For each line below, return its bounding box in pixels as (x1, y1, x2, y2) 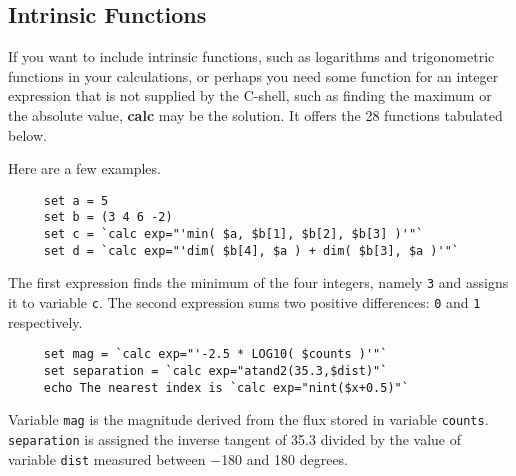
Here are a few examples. (8, 158, 161, 179)
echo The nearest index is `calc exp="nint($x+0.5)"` (43, 380, 409, 395)
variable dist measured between (8, 448, 206, 469)
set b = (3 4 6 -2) (43, 210, 173, 225)
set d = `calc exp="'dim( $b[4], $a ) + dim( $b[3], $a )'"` (43, 243, 460, 258)
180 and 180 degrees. (221, 448, 349, 469)
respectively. (8, 311, 83, 332)
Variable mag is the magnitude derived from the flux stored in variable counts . (8, 409, 489, 430)
